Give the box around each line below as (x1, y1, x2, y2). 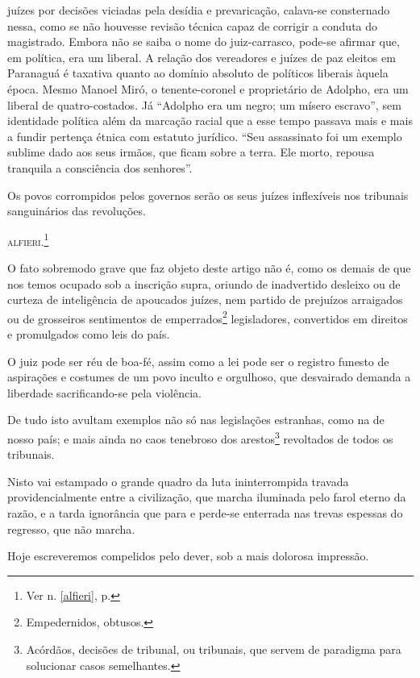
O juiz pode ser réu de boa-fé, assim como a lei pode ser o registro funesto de (7, 352, 389, 369)
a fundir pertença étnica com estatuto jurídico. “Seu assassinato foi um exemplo (7, 127, 402, 144)
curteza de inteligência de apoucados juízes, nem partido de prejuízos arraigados (7, 291, 403, 308)
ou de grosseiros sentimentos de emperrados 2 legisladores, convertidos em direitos (7, 307, 408, 327)
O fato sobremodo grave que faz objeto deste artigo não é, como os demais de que (7, 259, 411, 276)
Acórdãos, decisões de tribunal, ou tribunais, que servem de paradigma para (26, 640, 401, 657)
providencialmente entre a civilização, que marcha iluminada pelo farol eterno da (7, 489, 406, 505)
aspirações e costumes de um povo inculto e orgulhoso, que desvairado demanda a (7, 368, 411, 385)
